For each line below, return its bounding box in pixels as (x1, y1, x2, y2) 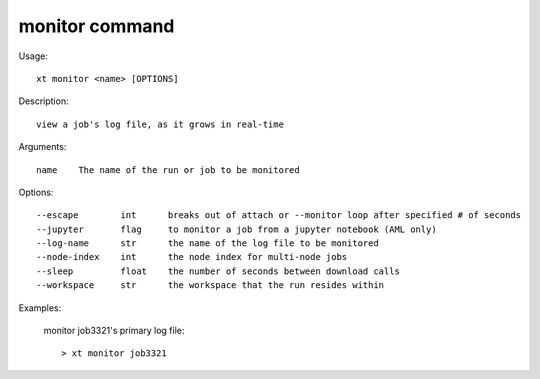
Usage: (18, 50, 49, 62)
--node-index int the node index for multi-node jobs (36, 251, 348, 263)
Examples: (18, 301, 62, 314)
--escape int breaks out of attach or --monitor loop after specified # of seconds (36, 210, 522, 221)
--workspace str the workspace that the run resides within (36, 280, 385, 291)
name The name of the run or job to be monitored (36, 164, 300, 175)
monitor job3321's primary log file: (43, 325, 185, 337)
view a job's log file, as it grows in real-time (36, 118, 285, 130)
